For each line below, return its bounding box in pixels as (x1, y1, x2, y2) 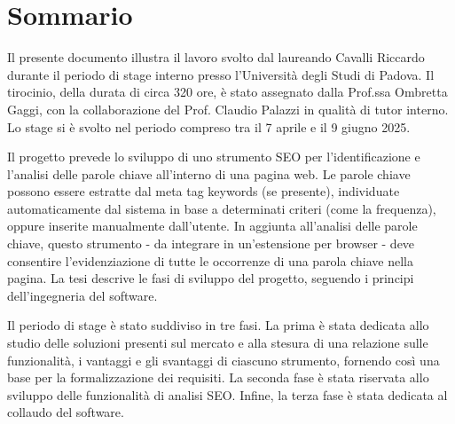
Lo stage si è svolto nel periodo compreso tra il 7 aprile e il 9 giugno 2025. (7, 117, 411, 136)
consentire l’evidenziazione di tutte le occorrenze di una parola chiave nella (7, 251, 413, 270)
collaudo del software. (7, 403, 124, 421)
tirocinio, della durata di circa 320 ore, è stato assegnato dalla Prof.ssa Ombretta (7, 82, 448, 101)
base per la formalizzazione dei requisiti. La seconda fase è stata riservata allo (7, 368, 429, 387)
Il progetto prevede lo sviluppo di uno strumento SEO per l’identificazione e (7, 147, 420, 166)
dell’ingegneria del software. (7, 286, 158, 304)
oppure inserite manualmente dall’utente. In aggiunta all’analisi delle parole (7, 216, 418, 235)
